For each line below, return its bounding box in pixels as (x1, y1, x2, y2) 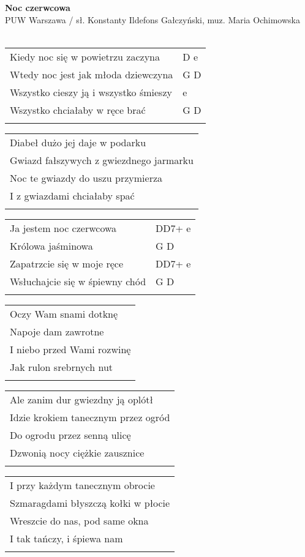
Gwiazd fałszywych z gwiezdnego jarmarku (10, 152, 194, 167)
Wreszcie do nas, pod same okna (10, 513, 149, 528)
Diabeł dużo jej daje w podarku (10, 135, 146, 149)
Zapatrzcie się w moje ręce (10, 256, 124, 271)
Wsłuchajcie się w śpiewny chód (10, 274, 146, 288)
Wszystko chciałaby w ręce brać (10, 102, 146, 117)
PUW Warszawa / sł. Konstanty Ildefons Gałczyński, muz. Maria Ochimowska (5, 13, 300, 26)
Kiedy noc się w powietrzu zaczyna (10, 49, 160, 64)
